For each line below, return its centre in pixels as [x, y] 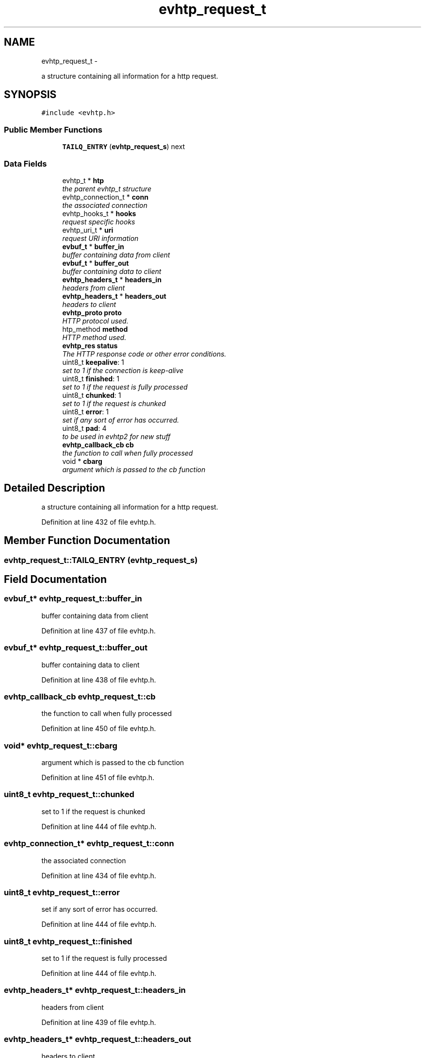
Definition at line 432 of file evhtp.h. [99, 522]
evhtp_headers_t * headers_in [112, 279]
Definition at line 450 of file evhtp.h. [99, 729]
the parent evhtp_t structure [107, 188]
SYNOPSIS [30, 95]
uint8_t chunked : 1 [92, 395]
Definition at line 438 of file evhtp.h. [99, 680]
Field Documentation [55, 580]
